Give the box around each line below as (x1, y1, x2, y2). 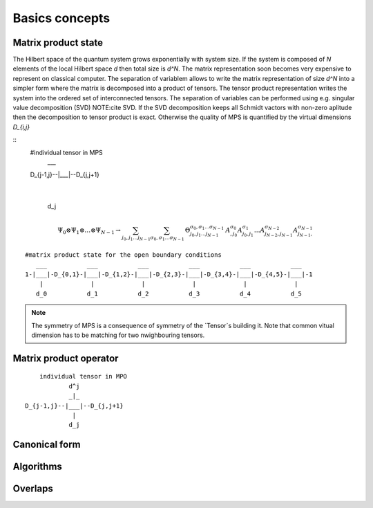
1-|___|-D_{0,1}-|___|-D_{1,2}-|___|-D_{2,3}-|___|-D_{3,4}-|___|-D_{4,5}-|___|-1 (25, 271, 313, 278)
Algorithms (12, 461, 62, 473)
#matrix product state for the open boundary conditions (25, 251, 222, 259)
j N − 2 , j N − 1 (265, 230, 293, 238)
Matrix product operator (12, 352, 119, 364)
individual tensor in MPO (39, 372, 128, 381)
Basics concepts (12, 10, 111, 26)
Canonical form (12, 439, 81, 451)
